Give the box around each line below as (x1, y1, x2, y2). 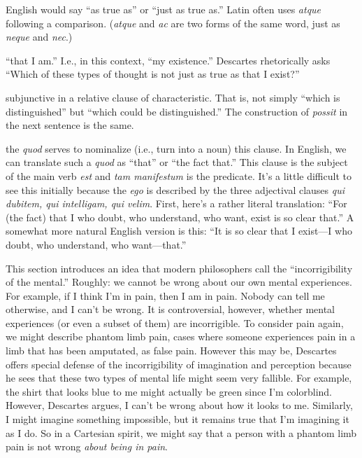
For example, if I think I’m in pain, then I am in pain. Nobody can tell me (6, 288, 325, 303)
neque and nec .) (6, 29, 73, 44)
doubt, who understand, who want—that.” (6, 237, 187, 251)
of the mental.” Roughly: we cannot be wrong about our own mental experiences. (6, 275, 352, 289)
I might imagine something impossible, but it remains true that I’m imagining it (6, 412, 349, 426)
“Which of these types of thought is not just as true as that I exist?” (6, 67, 300, 81)
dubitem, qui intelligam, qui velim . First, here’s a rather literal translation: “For (6, 196, 347, 211)
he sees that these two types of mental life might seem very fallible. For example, (6, 370, 352, 385)
